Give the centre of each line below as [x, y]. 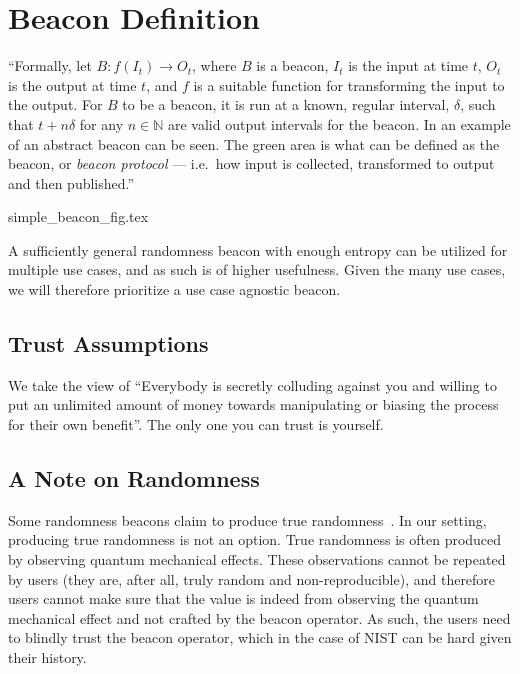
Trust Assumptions [108, 343]
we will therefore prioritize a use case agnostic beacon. [174, 289]
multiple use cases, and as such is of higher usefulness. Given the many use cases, [257, 269]
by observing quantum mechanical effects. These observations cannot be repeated [257, 559]
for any [101, 123]
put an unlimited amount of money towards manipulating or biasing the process [253, 404]
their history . [47, 657]
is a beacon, [292, 65]
